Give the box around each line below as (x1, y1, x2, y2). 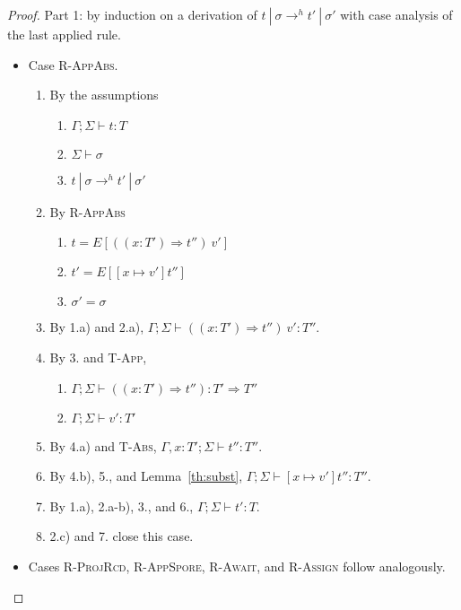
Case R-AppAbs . (28, 55, 118, 74)
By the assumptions (49, 85, 159, 104)
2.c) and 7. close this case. (49, 527, 194, 545)
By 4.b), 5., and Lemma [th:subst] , (49, 466, 243, 485)
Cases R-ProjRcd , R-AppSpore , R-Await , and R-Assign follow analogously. (28, 556, 446, 575)
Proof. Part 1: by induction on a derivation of (7, 5, 257, 23)
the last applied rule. (7, 25, 121, 43)
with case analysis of (340, 5, 453, 23)
